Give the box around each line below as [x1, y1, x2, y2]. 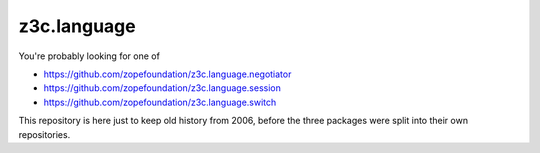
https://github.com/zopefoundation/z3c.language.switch [43, 96, 277, 108]
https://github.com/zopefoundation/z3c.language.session [43, 82, 282, 94]
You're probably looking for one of [18, 50, 160, 62]
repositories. [18, 128, 71, 140]
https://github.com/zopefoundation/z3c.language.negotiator [43, 68, 292, 80]
